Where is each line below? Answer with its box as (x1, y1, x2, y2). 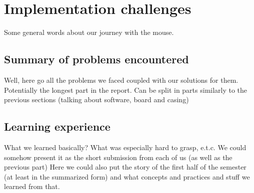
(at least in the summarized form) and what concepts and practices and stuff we (4, 171, 250, 182)
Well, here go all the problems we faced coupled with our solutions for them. (4, 74, 238, 85)
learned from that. (4, 181, 60, 192)
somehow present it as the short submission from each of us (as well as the (4, 152, 232, 162)
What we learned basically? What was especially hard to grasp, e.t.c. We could (4, 142, 246, 152)
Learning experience (4, 119, 110, 134)
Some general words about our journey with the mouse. (4, 27, 174, 37)
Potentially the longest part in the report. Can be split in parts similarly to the (4, 84, 247, 95)
